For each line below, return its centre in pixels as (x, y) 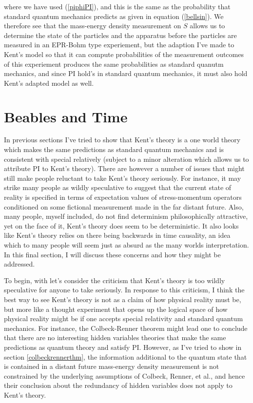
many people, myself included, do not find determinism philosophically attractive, (126, 216)
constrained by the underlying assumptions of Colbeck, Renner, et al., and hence (125, 375)
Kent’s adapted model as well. (49, 83)
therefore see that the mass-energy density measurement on (93, 26)
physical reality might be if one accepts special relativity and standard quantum (124, 318)
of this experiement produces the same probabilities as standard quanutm (114, 64)
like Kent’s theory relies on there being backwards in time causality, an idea (117, 235)
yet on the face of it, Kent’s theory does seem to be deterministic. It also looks (121, 225)
